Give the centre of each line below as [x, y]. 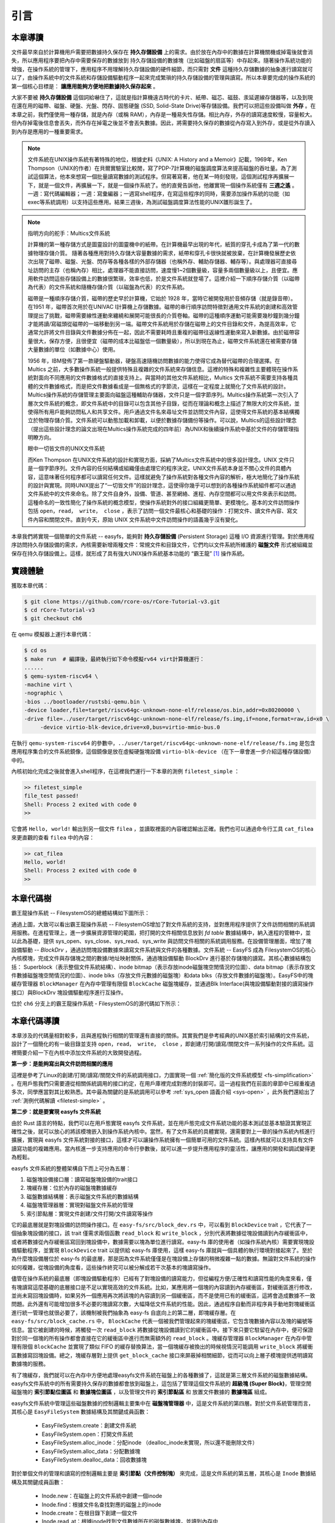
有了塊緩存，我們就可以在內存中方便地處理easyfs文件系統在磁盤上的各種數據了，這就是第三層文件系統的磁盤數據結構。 [161, 1375]
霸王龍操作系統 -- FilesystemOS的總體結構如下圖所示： [81, 913]
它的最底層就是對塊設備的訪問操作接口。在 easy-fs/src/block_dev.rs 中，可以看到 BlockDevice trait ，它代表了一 [161, 1224]
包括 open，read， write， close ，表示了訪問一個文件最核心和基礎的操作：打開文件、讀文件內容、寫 [160, 511]
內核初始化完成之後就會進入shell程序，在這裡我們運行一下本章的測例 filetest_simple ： [125, 771]
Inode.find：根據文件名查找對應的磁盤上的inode [101, 1504]
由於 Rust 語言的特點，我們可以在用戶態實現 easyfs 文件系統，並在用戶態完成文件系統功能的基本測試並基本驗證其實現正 [161, 1123]
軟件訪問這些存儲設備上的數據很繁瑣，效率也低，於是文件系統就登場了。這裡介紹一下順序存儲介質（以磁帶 [166, 279]
